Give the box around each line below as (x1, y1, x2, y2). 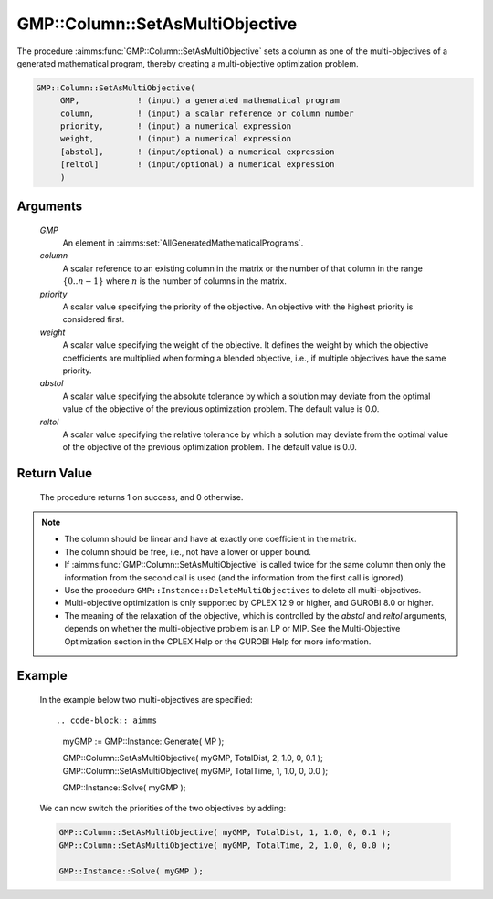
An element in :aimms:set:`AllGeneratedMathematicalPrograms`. (62, 237, 304, 248)
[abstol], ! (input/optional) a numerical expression (59, 146, 335, 157)
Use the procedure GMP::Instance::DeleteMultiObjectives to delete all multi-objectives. (64, 585, 422, 596)
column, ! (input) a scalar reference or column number (59, 108, 354, 119)
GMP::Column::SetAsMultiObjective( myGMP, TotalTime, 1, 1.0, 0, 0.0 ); (62, 765, 329, 776)
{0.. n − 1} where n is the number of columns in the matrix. (62, 276, 288, 287)
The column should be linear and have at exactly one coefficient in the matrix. (64, 534, 357, 545)
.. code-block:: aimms (56, 716, 158, 726)
